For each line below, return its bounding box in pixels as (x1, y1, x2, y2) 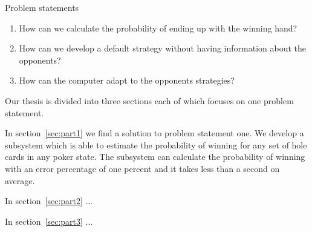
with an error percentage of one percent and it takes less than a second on (5, 162, 280, 174)
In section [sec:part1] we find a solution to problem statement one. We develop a (5, 127, 304, 139)
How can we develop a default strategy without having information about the (19, 42, 307, 55)
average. (5, 174, 35, 187)
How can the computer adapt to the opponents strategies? (19, 74, 235, 87)
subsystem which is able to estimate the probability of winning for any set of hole (5, 138, 307, 151)
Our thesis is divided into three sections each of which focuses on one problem (5, 94, 294, 107)
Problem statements (5, 1, 79, 13)
